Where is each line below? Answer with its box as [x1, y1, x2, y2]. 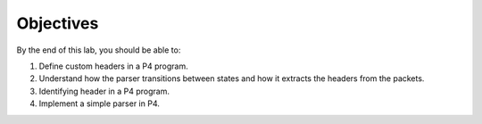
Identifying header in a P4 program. [38, 86, 170, 96]
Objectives [16, 13, 99, 33]
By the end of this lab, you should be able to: [16, 45, 181, 55]
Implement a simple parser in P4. [38, 98, 161, 109]
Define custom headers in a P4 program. [38, 61, 189, 71]
